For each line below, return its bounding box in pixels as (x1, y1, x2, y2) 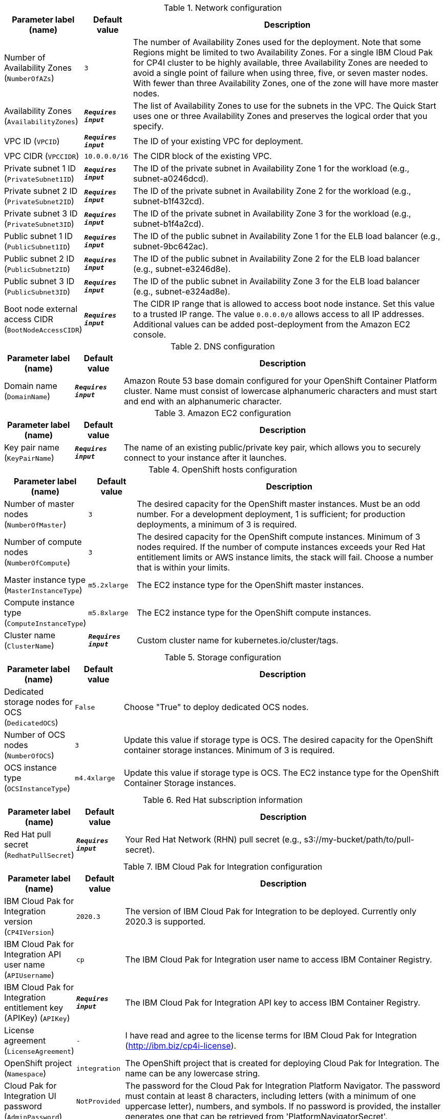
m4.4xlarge (75, 774, 115, 782)
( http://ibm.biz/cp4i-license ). (125, 1041, 237, 1051)
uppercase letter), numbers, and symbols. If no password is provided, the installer (125, 1101, 441, 1111)
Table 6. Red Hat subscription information (142, 795, 303, 805)
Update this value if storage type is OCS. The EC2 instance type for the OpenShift (124, 768, 439, 778)
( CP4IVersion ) (4, 927, 54, 937)
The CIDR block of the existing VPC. (133, 151, 272, 161)
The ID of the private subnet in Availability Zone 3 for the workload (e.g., (133, 208, 411, 219)
